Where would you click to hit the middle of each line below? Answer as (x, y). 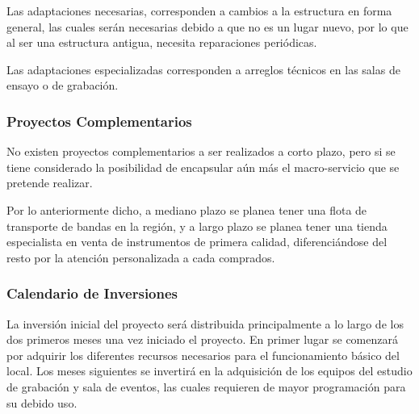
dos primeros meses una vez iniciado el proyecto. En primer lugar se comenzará (202, 339)
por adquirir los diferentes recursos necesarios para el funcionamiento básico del (203, 355)
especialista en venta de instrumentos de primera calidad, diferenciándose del (197, 242)
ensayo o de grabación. (63, 85)
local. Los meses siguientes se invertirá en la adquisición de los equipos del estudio (209, 371)
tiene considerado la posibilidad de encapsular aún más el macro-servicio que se (203, 167)
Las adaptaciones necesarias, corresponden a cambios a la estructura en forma (199, 10)
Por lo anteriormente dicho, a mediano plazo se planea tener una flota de (187, 209)
